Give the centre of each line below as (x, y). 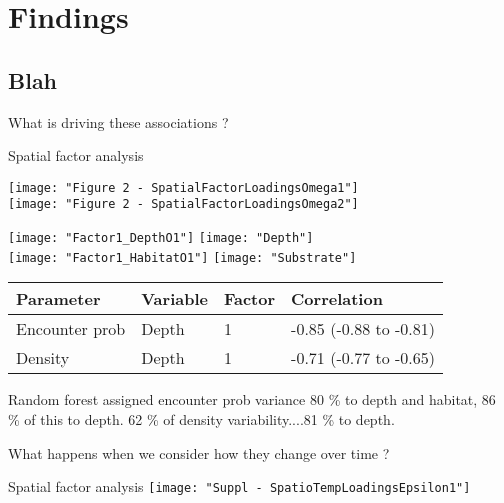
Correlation (337, 299)
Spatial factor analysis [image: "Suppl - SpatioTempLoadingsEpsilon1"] (239, 486)
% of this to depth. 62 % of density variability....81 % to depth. (201, 418)
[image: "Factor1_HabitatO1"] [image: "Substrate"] (182, 257)
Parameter (58, 299)
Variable (174, 299)
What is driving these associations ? (118, 121)
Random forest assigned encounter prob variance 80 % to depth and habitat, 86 (252, 399)
